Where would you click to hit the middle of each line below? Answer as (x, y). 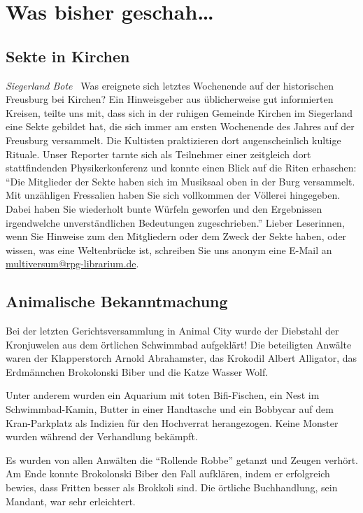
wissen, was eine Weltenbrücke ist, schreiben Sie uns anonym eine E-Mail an (169, 250)
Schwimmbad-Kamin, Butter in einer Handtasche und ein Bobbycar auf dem (170, 409)
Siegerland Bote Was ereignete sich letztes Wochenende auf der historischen (170, 85)
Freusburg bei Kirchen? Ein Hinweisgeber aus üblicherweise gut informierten (170, 99)
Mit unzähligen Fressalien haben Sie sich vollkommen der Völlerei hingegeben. (173, 195)
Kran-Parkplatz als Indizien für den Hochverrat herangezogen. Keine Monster (172, 422)
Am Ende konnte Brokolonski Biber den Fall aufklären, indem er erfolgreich (168, 473)
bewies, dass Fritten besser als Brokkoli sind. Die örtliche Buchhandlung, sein (172, 487)
